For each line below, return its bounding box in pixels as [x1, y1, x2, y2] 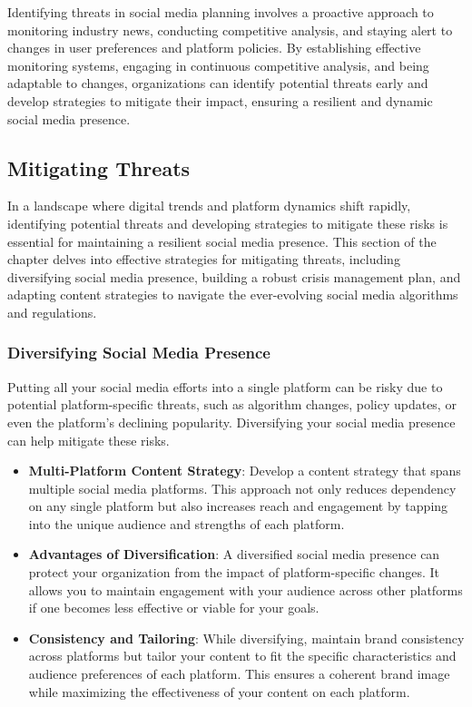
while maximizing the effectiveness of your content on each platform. [28, 682, 410, 701]
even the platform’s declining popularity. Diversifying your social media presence [7, 412, 456, 431]
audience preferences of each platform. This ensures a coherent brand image [28, 664, 450, 683]
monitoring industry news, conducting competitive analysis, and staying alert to [7, 20, 453, 39]
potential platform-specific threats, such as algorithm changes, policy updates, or [7, 395, 457, 414]
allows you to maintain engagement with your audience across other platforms [28, 580, 463, 599]
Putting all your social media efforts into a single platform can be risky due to [7, 377, 443, 396]
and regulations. [7, 302, 97, 321]
